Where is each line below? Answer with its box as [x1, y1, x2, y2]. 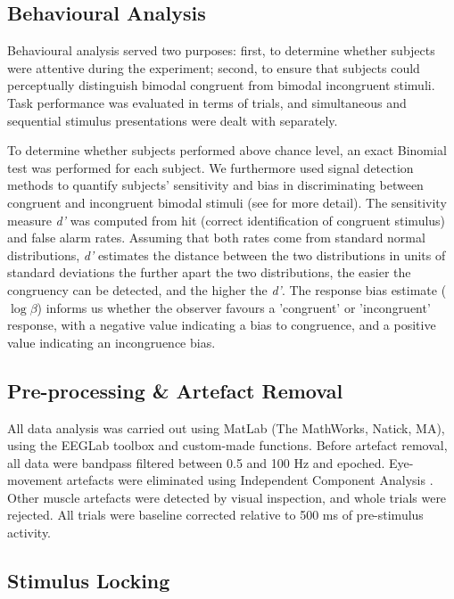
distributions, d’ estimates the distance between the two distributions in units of [7, 245, 446, 264]
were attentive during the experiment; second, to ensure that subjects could [7, 58, 420, 77]
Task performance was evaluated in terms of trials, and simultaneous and [7, 93, 407, 111]
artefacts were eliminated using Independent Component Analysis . [66, 471, 433, 489]
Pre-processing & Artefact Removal [7, 376, 343, 404]
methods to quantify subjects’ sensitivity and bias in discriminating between [7, 176, 424, 194]
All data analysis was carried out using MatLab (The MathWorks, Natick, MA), [7, 418, 445, 437]
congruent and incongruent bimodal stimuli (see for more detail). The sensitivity [7, 193, 447, 211]
